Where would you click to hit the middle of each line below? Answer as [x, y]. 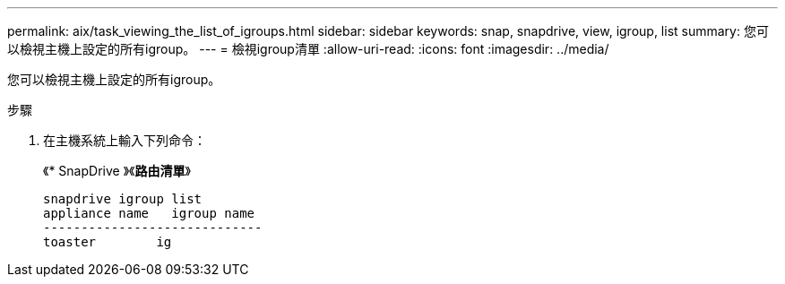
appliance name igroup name [149, 213]
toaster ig [108, 242]
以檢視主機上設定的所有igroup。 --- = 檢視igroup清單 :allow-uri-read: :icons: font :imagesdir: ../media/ [308, 49]
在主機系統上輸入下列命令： [125, 140]
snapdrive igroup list [123, 199]
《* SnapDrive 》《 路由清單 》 [117, 171]
